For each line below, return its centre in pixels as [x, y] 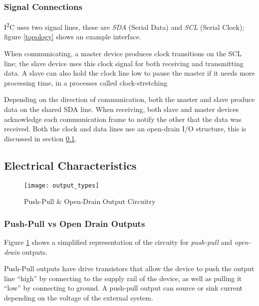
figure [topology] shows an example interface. [73, 37]
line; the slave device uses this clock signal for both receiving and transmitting [124, 63]
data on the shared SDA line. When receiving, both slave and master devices [122, 109]
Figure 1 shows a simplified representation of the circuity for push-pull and [118, 242]
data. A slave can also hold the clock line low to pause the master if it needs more [129, 73]
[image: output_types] [62, 185]
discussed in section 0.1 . [40, 138]
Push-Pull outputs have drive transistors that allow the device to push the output [129, 268]
